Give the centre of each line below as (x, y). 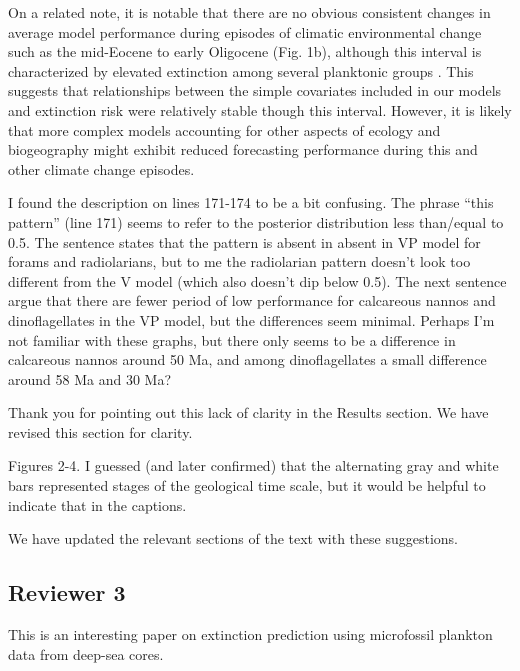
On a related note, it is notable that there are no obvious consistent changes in (249, 12)
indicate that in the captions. (97, 504)
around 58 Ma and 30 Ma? (90, 378)
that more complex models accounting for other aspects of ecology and (224, 129)
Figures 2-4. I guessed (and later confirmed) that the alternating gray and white (253, 465)
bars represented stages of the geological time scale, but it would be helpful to (247, 485)
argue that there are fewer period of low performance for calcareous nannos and (252, 300)
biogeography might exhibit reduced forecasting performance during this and (243, 149)
